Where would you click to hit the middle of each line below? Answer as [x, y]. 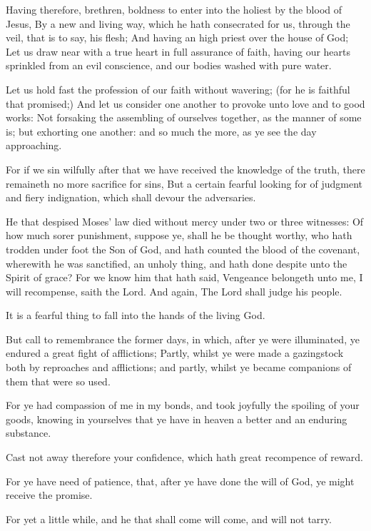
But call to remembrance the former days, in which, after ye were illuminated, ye [183, 339]
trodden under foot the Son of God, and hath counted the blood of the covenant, [183, 249]
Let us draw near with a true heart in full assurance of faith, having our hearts [178, 51]
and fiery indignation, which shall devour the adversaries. [131, 197]
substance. [29, 433]
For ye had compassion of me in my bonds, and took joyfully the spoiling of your [183, 405]
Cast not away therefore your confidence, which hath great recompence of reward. [184, 457]
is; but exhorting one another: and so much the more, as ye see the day [161, 131]
